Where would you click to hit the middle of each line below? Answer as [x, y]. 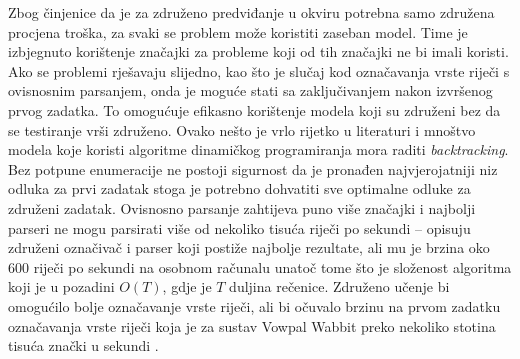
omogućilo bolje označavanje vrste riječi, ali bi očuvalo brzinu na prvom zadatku [254, 305]
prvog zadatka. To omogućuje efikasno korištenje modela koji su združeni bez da [254, 109]
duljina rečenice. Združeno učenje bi [339, 286]
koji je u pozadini [61, 286]
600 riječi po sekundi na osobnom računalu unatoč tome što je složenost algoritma [260, 266]
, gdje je [187, 286]
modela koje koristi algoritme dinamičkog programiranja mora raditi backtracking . [258, 149]
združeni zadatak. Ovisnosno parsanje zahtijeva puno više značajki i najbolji [242, 207]
